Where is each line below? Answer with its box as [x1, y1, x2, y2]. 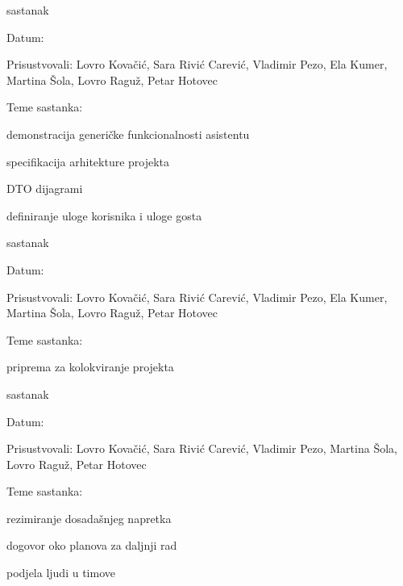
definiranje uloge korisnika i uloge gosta [6, 207, 202, 224]
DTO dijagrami [6, 180, 83, 197]
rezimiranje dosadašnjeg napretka [6, 509, 172, 526]
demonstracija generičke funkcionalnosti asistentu [6, 125, 250, 142]
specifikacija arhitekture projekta [6, 153, 170, 170]
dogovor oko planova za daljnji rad [6, 537, 177, 554]
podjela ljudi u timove [6, 564, 115, 581]
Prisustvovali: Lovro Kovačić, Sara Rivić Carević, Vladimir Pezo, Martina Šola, [6, 440, 397, 457]
